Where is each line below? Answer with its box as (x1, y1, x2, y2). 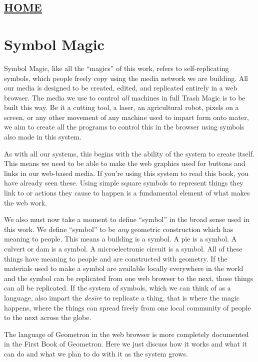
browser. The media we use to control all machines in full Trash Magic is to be (4, 92, 245, 102)
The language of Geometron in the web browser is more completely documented (4, 328, 249, 339)
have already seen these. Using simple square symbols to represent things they (4, 177, 243, 188)
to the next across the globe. (4, 312, 91, 322)
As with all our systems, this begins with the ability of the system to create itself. (4, 148, 254, 158)
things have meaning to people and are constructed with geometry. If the (4, 253, 227, 263)
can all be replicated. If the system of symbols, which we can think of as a (4, 282, 231, 293)
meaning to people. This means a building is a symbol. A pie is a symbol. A (4, 233, 237, 244)
